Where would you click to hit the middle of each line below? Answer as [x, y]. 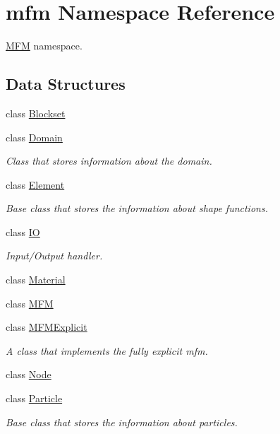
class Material [36, 280]
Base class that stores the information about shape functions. [137, 208]
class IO [23, 231]
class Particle [34, 398]
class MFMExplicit [47, 327]
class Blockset [36, 113]
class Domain [34, 137]
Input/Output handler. [54, 256]
